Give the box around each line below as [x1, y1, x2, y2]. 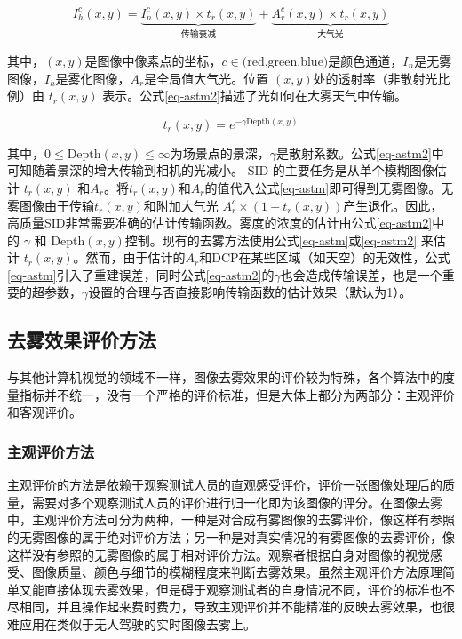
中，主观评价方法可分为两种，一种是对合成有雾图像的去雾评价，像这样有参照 [7, 510, 455, 529]
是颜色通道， [328, 51, 403, 69]
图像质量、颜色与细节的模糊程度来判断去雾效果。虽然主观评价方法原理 [31, 563, 442, 581]
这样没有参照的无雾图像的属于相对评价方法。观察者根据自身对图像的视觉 [7, 545, 430, 563]
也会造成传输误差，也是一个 [280, 265, 442, 284]
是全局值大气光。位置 [144, 68, 269, 87]
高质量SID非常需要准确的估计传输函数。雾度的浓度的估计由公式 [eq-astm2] [7, 213, 433, 232]
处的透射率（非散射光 [313, 68, 438, 87]
